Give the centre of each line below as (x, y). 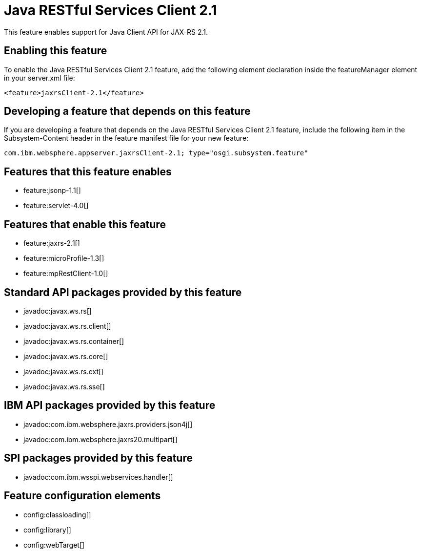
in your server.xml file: (40, 78)
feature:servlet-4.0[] (56, 206)
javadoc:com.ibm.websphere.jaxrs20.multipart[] (100, 439)
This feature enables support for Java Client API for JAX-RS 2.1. (106, 32)
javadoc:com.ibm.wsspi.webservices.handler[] (98, 477)
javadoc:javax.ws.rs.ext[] (64, 371)
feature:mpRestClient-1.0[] (66, 274)
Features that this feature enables (88, 171)
